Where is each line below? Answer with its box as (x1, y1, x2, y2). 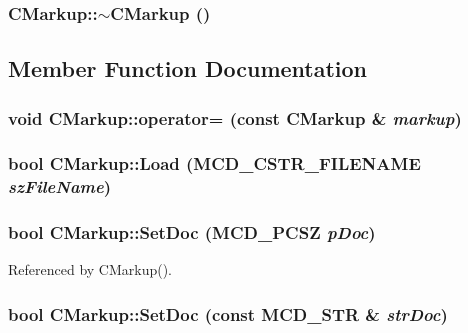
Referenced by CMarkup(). (8, 259, 173, 280)
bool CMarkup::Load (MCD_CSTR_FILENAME (8, 151, 421, 176)
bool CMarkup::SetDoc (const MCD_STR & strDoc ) (8, 301, 448, 326)
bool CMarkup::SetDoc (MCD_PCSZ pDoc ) (8, 220, 376, 245)
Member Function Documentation (8, 53, 368, 84)
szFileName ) (8, 174, 112, 199)
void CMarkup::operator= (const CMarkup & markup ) (8, 105, 462, 130)
